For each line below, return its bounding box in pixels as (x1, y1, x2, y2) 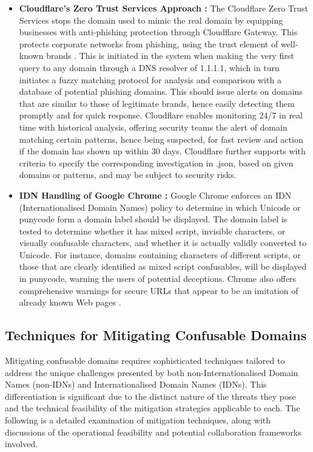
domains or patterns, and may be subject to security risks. (19, 168, 237, 181)
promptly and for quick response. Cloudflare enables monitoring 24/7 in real (19, 109, 303, 122)
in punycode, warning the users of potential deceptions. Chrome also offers (19, 272, 297, 285)
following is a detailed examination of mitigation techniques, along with (5, 414, 271, 426)
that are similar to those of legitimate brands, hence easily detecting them (19, 97, 295, 109)
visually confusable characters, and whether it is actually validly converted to (19, 236, 307, 249)
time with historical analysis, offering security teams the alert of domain (19, 120, 288, 133)
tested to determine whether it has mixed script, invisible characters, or (19, 224, 286, 237)
